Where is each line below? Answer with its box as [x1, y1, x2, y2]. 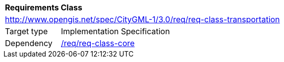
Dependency [5, 38, 53, 48]
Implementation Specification [60, 26, 170, 36]
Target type [5, 26, 48, 36]
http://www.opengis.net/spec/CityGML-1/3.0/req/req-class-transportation [5, 14, 280, 24]
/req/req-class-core [60, 38, 135, 48]
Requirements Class [5, 2, 82, 12]
